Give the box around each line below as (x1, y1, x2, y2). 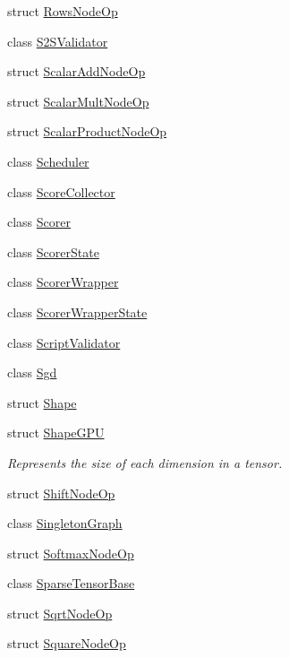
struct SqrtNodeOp (7, 603, 113, 622)
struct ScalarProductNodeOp (7, 122, 167, 141)
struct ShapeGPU (7, 423, 105, 442)
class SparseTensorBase (7, 574, 135, 593)
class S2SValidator (7, 31, 108, 50)
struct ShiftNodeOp (7, 483, 115, 502)
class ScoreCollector (7, 182, 115, 201)
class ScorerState (7, 242, 99, 261)
